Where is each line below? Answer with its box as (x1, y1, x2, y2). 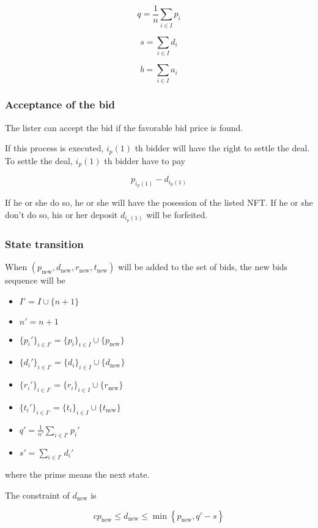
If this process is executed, (5, 141, 104, 154)
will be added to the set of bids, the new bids (118, 260, 288, 273)
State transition (5, 236, 84, 251)
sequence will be (5, 274, 65, 287)
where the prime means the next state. (5, 468, 150, 481)
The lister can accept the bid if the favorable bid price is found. (5, 121, 243, 134)
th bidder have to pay (104, 154, 185, 167)
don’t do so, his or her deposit (5, 208, 118, 221)
